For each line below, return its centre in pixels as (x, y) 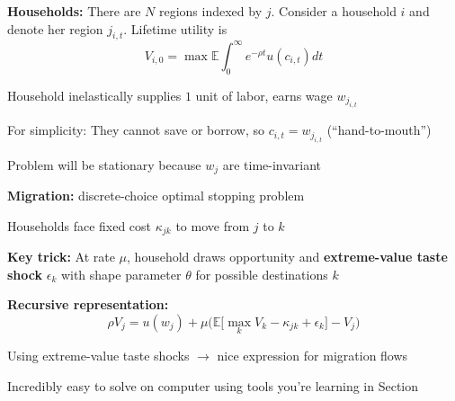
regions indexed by (210, 11)
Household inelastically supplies (94, 95)
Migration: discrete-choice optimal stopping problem (156, 195)
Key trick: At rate (61, 256)
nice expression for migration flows (312, 355)
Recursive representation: (88, 304)
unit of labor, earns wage (264, 95)
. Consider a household (334, 11)
